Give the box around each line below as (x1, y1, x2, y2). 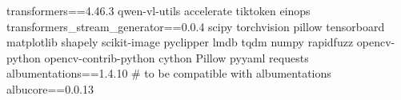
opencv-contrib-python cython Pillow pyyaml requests (44, 49, 309, 66)
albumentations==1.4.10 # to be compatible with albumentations (6, 65, 331, 82)
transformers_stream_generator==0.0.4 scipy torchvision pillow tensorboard (6, 18, 385, 34)
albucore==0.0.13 (6, 80, 94, 97)
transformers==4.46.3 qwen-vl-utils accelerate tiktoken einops (6, 2, 311, 18)
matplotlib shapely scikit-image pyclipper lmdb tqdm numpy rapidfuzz (6, 34, 354, 50)
